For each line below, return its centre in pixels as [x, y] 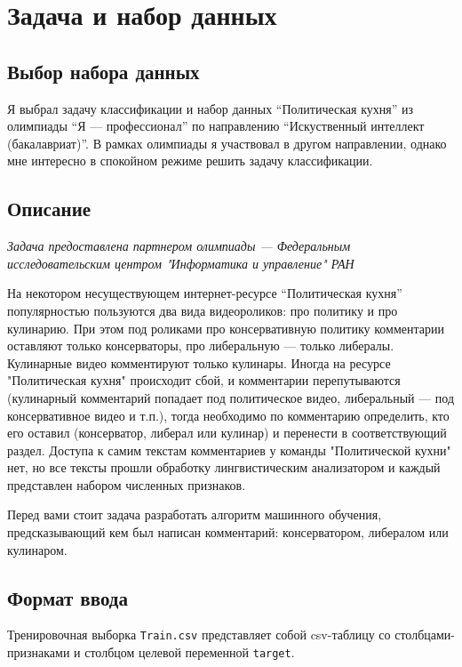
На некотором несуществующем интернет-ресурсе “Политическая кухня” [205, 293]
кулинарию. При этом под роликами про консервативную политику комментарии [226, 328]
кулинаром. [37, 549]
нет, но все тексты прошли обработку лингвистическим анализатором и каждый [224, 467]
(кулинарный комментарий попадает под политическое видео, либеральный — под [231, 397]
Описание [49, 209]
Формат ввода [68, 597]
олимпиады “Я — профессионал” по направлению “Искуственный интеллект [216, 126]
